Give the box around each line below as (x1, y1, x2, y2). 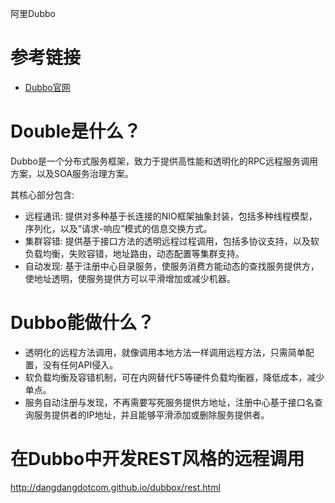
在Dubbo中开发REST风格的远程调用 (10, 448, 305, 470)
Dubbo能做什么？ (10, 312, 155, 334)
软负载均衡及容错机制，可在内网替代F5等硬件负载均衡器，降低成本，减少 (24, 371, 325, 383)
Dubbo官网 (24, 81, 71, 93)
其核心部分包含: (10, 188, 75, 201)
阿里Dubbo (10, 8, 56, 19)
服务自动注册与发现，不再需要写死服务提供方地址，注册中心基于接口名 (24, 396, 315, 408)
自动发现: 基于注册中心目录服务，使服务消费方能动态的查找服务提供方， (24, 260, 320, 272)
